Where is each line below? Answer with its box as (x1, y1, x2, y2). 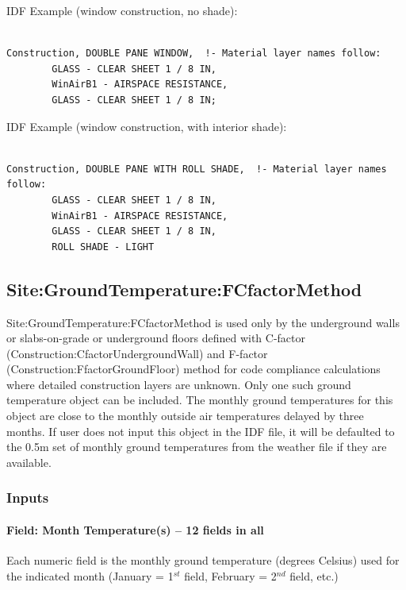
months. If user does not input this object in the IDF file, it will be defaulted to (6, 422, 395, 439)
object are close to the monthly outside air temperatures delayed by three (6, 407, 364, 424)
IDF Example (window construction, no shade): (6, 2, 238, 18)
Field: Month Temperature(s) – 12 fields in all (6, 521, 264, 538)
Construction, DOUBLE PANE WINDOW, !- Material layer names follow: (6, 48, 381, 60)
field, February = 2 (184, 567, 277, 584)
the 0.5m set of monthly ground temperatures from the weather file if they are (6, 438, 387, 455)
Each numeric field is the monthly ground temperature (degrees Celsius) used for (6, 552, 400, 569)
